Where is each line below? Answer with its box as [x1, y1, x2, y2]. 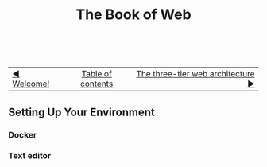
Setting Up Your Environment [8, 105, 155, 118]
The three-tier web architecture [136, 68, 255, 80]
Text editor [8, 150, 52, 161]
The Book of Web [75, 6, 192, 24]
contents [80, 78, 114, 89]
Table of [81, 68, 113, 80]
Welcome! [12, 78, 50, 89]
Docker [8, 129, 37, 140]
